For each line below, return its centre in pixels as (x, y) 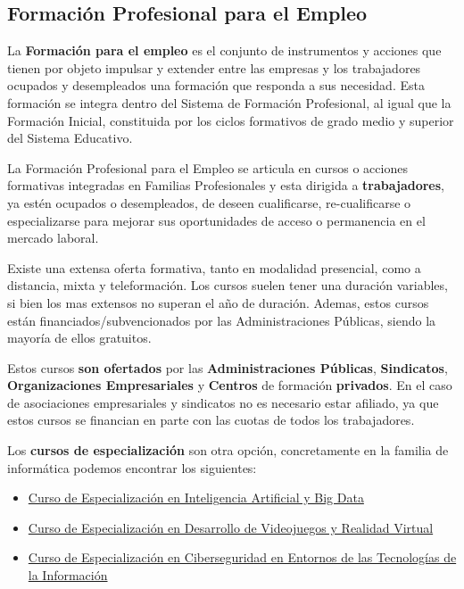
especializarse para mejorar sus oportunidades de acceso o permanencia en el (216, 220)
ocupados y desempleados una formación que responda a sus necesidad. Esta (216, 85)
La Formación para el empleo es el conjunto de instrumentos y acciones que (224, 50)
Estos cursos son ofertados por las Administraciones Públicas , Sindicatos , (228, 367)
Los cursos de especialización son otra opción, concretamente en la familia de (228, 450)
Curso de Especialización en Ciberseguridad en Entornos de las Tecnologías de (242, 557)
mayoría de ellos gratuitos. (79, 338)
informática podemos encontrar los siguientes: (132, 467)
